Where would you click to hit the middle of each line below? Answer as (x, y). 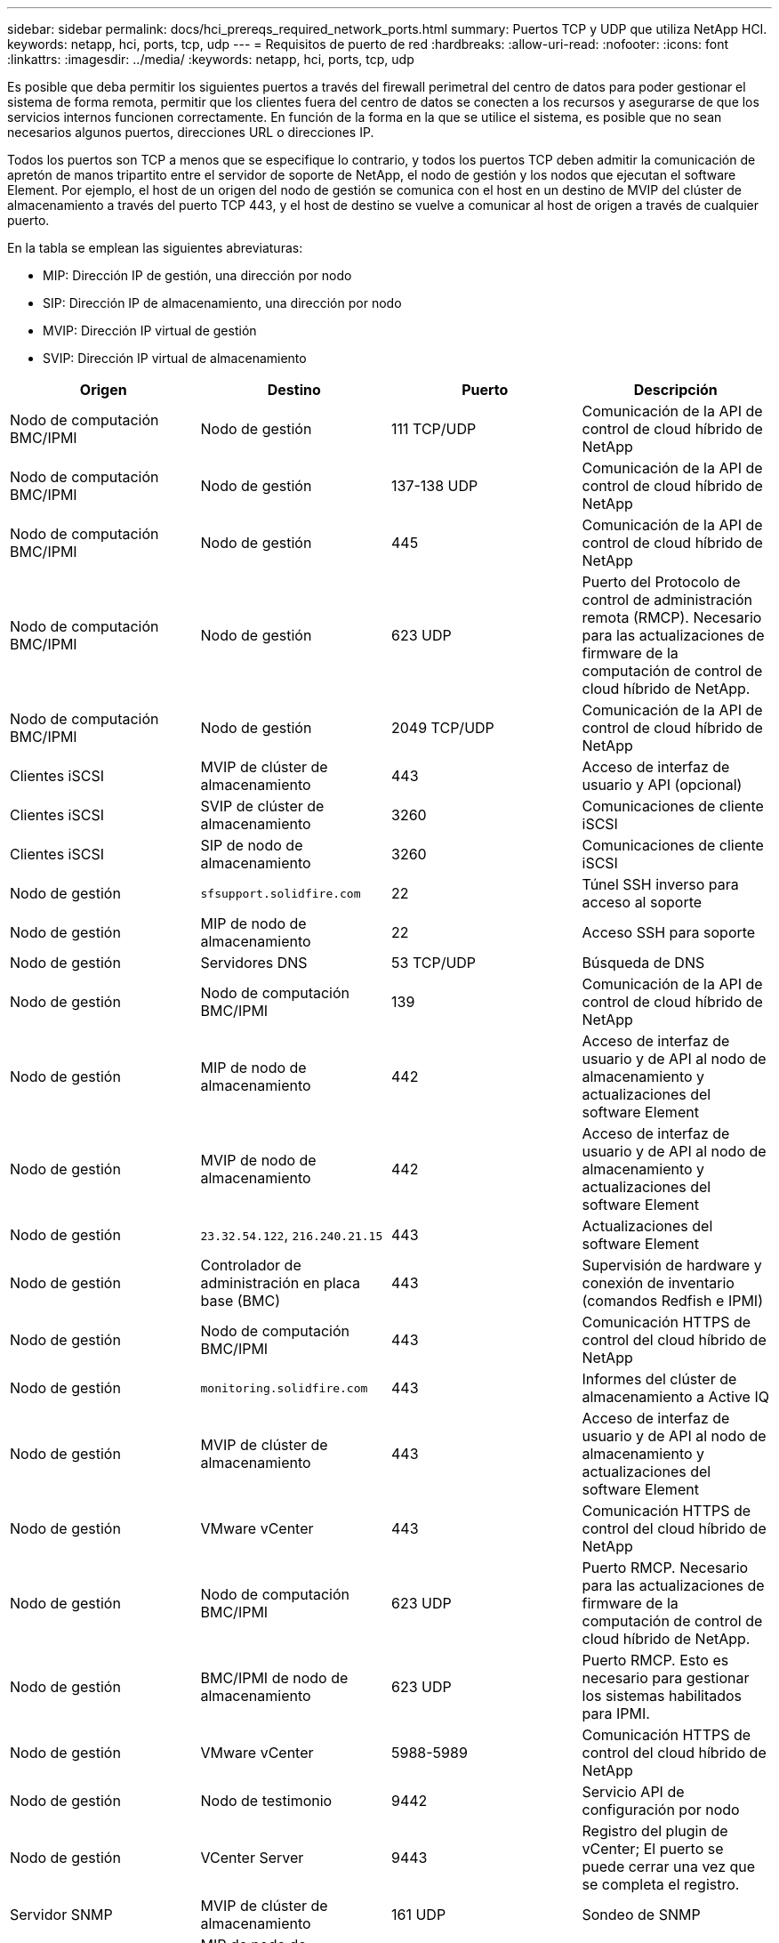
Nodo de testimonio (266, 1801)
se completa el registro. (661, 1884)
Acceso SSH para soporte (669, 932)
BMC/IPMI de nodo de (274, 1678)
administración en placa (280, 1283)
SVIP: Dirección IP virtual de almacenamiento (175, 358)
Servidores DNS (254, 963)
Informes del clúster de (659, 1379)
